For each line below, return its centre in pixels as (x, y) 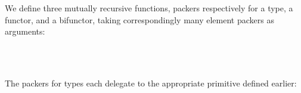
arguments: (25, 31)
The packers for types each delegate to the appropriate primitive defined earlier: (151, 83)
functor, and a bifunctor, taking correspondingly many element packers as (139, 19)
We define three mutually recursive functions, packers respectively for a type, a (149, 8)
